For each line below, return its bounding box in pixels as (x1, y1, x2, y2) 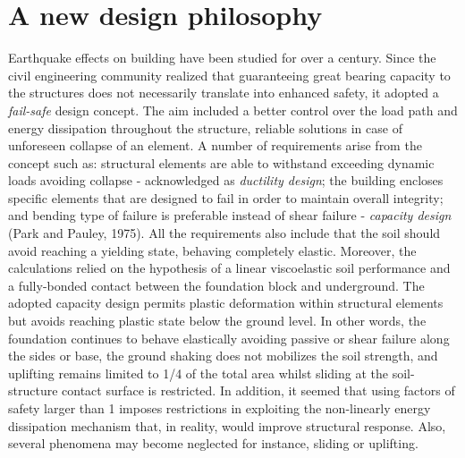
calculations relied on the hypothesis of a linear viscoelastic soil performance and (8, 259, 451, 277)
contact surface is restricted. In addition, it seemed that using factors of (62, 381, 455, 400)
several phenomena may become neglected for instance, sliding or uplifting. (8, 434, 418, 453)
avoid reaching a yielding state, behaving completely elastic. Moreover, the (8, 241, 417, 259)
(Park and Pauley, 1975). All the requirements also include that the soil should (8, 224, 441, 242)
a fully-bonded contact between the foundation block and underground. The (8, 276, 425, 294)
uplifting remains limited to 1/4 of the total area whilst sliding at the (8, 363, 388, 382)
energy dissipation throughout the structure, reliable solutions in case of (8, 118, 402, 137)
